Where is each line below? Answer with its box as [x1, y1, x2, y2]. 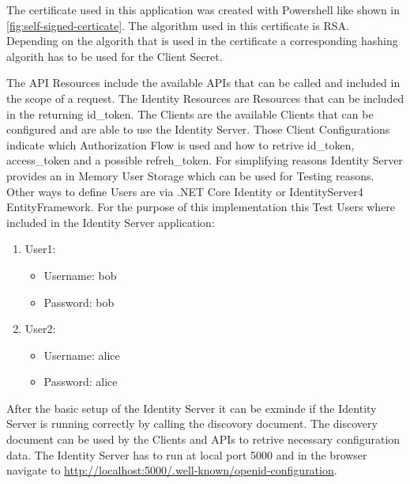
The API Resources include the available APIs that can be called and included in [6, 74, 401, 91]
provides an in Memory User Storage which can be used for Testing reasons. [6, 167, 374, 183]
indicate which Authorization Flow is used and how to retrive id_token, [6, 136, 355, 153]
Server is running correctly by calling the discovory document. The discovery [6, 415, 378, 432]
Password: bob [43, 293, 115, 310]
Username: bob [43, 267, 117, 283]
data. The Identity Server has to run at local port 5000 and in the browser [6, 446, 367, 463]
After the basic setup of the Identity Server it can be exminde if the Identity [6, 399, 377, 416]
